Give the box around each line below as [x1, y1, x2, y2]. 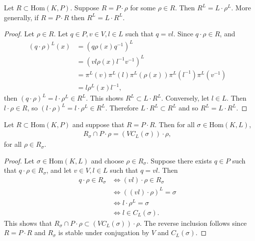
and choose [91, 155, 124, 165]
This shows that [4, 217, 52, 228]
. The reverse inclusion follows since [139, 217, 247, 228]
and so [178, 103, 199, 112]
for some [130, 2, 156, 12]
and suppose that [72, 119, 125, 129]
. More [231, 2, 251, 12]
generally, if [4, 12, 39, 22]
